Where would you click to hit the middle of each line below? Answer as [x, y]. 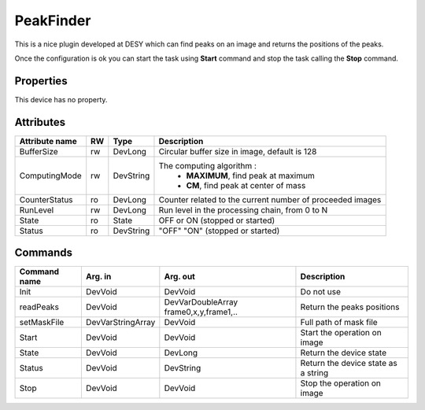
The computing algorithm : [208, 165]
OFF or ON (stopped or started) [217, 220]
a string [314, 373]
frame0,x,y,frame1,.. [201, 312]
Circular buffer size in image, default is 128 [238, 151]
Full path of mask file [339, 323]
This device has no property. [61, 99]
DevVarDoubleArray [201, 302]
